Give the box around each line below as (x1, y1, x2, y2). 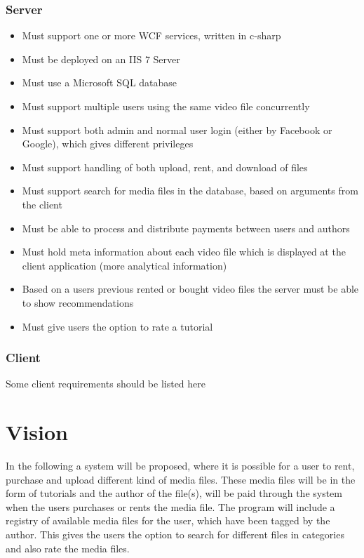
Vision (6, 418, 68, 446)
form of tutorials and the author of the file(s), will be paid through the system (6, 486, 343, 500)
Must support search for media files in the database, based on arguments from (22, 183, 358, 198)
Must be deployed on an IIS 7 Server (22, 51, 180, 66)
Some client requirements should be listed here (6, 376, 205, 391)
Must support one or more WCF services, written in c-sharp (22, 28, 281, 43)
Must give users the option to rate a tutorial (22, 319, 213, 333)
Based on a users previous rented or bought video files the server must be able (22, 281, 359, 296)
